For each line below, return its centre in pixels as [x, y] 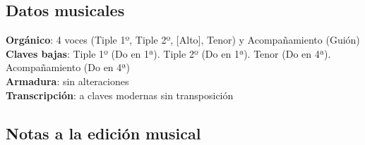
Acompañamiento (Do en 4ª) [68, 67]
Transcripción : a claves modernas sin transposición [120, 95]
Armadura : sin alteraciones [67, 81]
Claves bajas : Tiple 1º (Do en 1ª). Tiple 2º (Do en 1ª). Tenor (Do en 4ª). [168, 53]
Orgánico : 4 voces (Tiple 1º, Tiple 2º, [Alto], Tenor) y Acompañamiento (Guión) [183, 40]
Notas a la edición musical [103, 133]
